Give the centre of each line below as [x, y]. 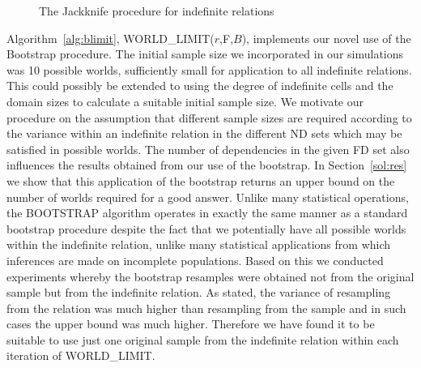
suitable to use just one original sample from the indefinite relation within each [203, 339]
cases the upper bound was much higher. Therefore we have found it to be [191, 324]
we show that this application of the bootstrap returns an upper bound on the [201, 180]
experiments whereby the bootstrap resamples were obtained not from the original [210, 276]
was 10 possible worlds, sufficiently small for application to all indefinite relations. [209, 69]
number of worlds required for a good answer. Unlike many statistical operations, [208, 197]
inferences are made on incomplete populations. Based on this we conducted [195, 260]
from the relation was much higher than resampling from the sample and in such [206, 308]
